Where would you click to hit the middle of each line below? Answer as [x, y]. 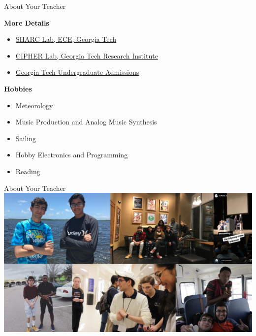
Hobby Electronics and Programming [72, 155]
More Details [27, 22]
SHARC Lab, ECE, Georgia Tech [66, 39]
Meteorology [34, 105]
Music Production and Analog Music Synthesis [86, 122]
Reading [28, 171]
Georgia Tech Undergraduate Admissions [77, 72]
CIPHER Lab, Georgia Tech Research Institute [87, 55]
